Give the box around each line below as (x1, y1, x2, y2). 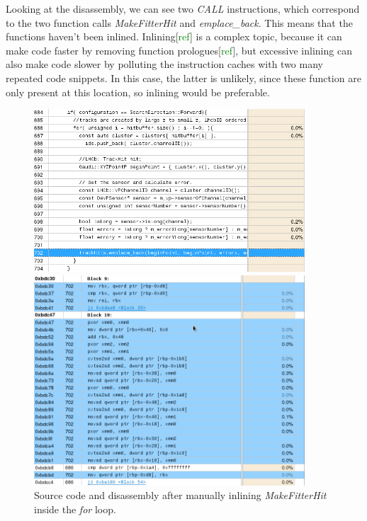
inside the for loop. (34, 501, 116, 516)
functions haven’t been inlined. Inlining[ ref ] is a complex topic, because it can (6, 29, 342, 44)
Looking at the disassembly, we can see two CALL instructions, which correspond (6, 1, 360, 16)
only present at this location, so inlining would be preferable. (6, 84, 270, 99)
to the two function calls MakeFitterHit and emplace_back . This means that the (6, 15, 353, 30)
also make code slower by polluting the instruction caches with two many (6, 57, 323, 71)
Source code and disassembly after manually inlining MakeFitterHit (34, 488, 327, 503)
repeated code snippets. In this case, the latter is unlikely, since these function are (6, 70, 361, 85)
